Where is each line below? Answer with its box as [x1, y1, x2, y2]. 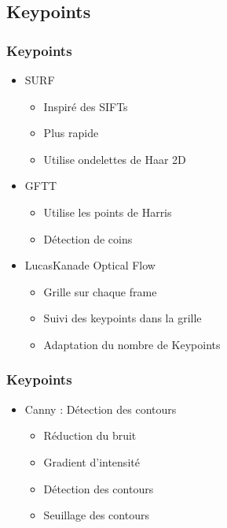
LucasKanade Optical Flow [24, 257, 156, 273]
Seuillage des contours [43, 507, 149, 523]
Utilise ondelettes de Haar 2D [43, 151, 186, 167]
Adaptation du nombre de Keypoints [43, 336, 221, 352]
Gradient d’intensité [43, 453, 140, 470]
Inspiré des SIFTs [43, 98, 128, 114]
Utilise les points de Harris [43, 203, 172, 220]
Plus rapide [43, 125, 99, 141]
